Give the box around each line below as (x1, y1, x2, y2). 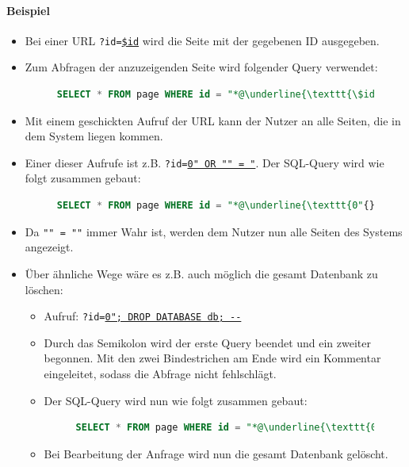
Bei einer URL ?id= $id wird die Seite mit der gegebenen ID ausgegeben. (25, 32, 380, 48)
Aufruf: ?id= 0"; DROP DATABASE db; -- (44, 308, 242, 324)
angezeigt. (25, 239, 74, 255)
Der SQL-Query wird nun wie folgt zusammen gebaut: (44, 392, 308, 408)
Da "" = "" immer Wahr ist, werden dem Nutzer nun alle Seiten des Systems (25, 223, 403, 239)
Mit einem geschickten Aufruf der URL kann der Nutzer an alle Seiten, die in (25, 112, 401, 128)
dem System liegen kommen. (25, 128, 163, 144)
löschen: (25, 281, 63, 297)
